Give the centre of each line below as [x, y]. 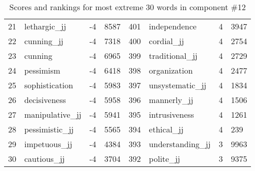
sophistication [49, 85]
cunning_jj [44, 41]
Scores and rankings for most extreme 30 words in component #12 [128, 7]
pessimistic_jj [49, 129]
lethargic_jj [45, 26]
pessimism [42, 70]
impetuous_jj [48, 144]
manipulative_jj [53, 114]
